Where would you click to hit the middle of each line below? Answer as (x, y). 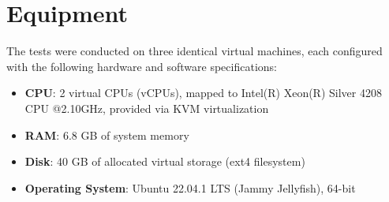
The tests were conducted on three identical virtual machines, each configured (194, 51)
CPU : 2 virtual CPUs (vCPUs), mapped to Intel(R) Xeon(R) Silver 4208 (203, 93)
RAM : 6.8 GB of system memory (107, 135)
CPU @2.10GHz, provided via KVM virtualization (147, 108)
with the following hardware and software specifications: (142, 66)
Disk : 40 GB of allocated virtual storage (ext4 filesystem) (165, 161)
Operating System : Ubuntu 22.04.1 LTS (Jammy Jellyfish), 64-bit (190, 187)
